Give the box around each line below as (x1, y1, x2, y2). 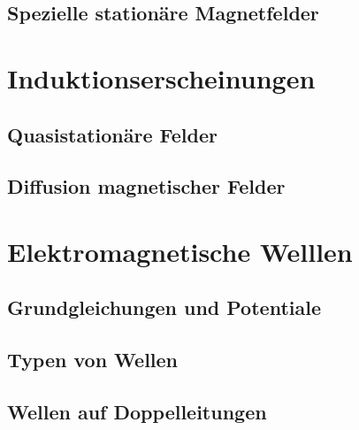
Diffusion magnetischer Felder (7, 173, 286, 200)
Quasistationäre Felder (7, 120, 218, 148)
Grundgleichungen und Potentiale (7, 294, 321, 321)
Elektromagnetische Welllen (7, 233, 353, 269)
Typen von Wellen (7, 346, 179, 373)
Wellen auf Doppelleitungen (7, 398, 267, 426)
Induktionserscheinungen (7, 59, 316, 96)
